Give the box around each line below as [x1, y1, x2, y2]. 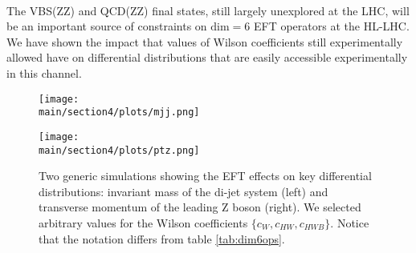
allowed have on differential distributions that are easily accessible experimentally [6, 49, 408, 66]
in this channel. [6, 64, 82, 81]
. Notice [330, 214, 369, 231]
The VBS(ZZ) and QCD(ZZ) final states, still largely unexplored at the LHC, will [6, 2, 410, 18]
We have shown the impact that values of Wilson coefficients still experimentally [6, 33, 403, 50]
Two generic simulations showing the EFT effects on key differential [39, 167, 372, 184]
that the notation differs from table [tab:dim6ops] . [39, 230, 285, 247]
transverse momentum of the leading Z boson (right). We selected [39, 199, 361, 215]
